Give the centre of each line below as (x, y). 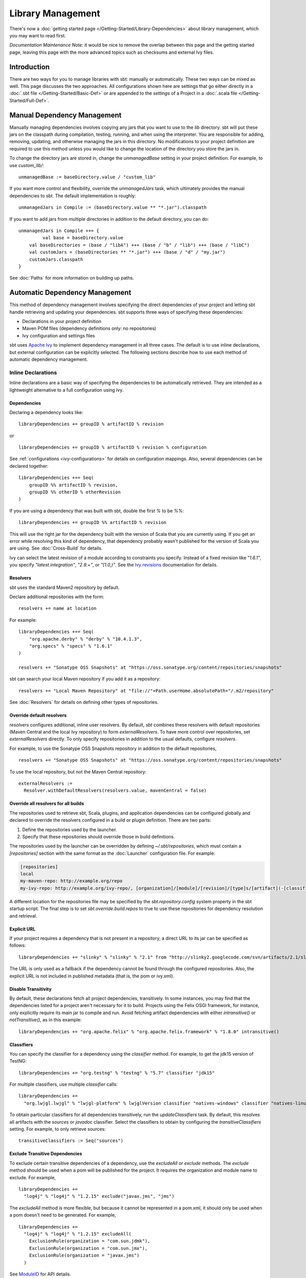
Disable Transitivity (31, 989)
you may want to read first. (38, 35)
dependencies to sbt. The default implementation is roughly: (73, 196)
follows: (18, 945)
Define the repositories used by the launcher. (70, 829)
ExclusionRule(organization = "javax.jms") (84, 1256)
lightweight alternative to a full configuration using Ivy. (67, 390)
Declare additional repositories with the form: (57, 597)
